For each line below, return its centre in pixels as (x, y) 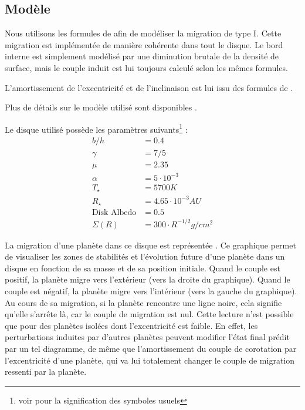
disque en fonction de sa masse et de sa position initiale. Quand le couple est (143, 268)
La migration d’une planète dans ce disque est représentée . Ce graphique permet (150, 245)
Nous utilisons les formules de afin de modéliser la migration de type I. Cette (143, 33)
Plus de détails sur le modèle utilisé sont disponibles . (101, 107)
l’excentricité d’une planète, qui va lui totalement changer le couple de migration (150, 360)
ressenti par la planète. (46, 372)
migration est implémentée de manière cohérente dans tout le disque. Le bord (144, 44)
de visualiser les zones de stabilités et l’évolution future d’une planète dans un (145, 256)
